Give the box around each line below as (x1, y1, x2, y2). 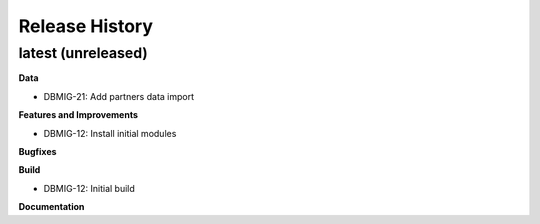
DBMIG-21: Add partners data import (43, 90, 195, 102)
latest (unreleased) (18, 44, 149, 62)
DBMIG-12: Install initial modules (43, 127, 177, 139)
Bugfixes (18, 145, 57, 157)
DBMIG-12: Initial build (43, 182, 135, 194)
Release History (18, 15, 154, 37)
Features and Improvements (18, 109, 139, 121)
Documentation (18, 201, 85, 213)
